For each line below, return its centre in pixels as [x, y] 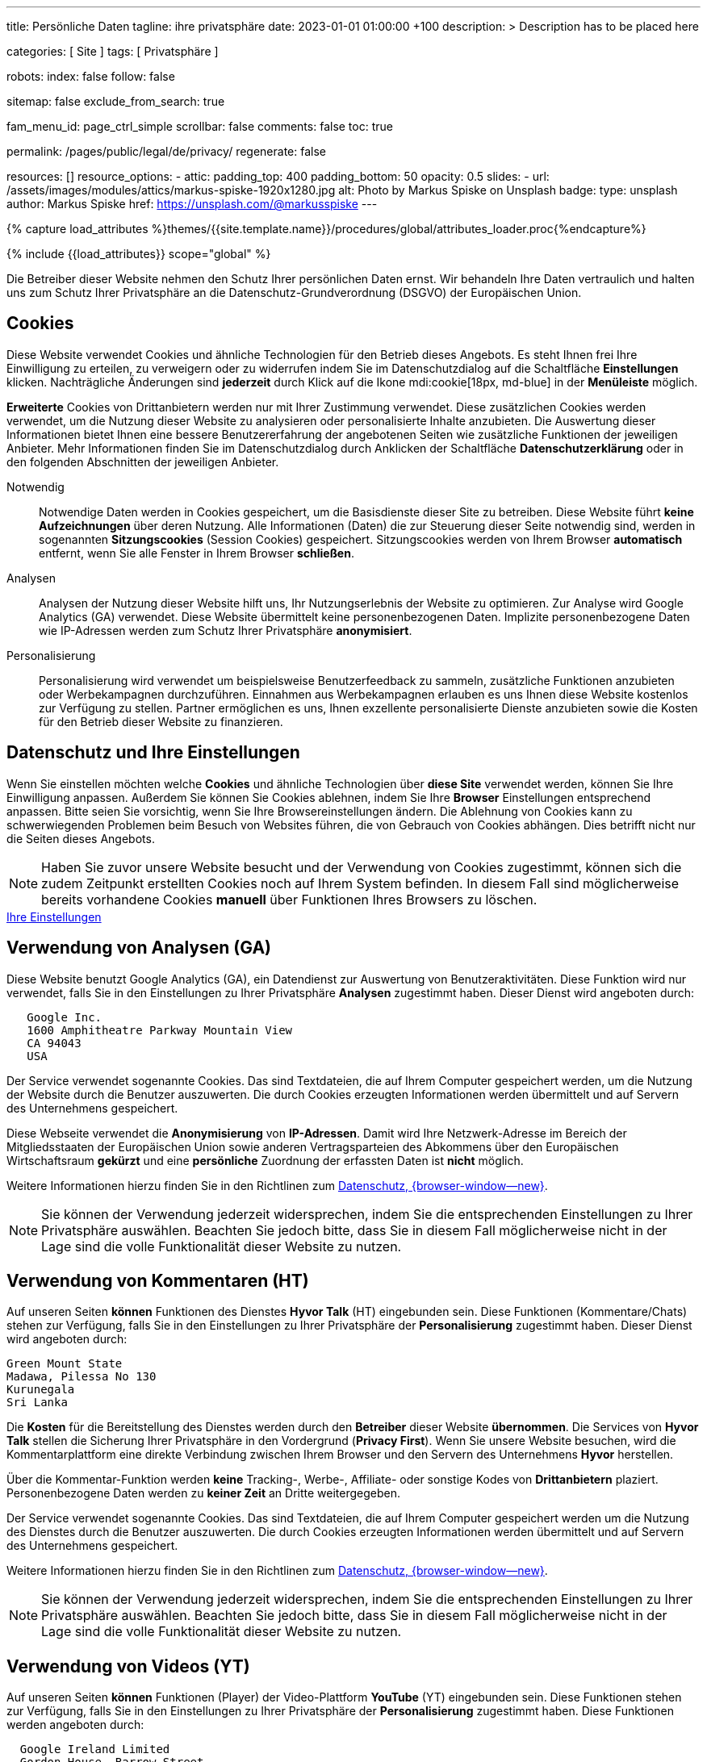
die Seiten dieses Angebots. [81, 838]
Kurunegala [41, 1390]
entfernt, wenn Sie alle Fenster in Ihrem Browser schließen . [197, 553]
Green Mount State [65, 1364]
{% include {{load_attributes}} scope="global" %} [139, 254]
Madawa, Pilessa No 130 [82, 1377]
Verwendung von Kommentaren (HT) [158, 1280]
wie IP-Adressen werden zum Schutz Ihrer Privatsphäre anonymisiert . [226, 630]
